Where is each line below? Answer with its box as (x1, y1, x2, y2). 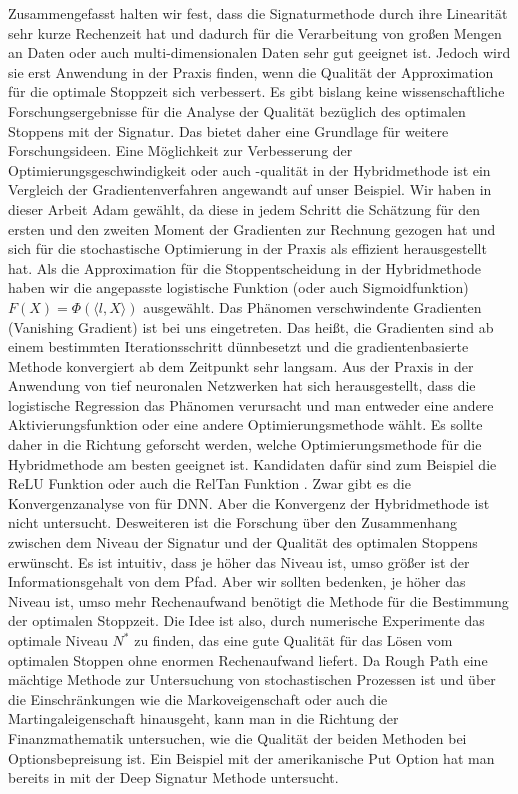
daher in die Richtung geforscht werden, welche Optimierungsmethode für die (8, 434, 482, 455)
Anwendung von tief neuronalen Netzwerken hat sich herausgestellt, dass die (8, 375, 476, 396)
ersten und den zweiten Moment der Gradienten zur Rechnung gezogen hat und (8, 218, 496, 239)
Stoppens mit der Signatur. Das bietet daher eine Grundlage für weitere (8, 120, 449, 141)
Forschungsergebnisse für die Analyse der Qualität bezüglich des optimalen (8, 100, 466, 121)
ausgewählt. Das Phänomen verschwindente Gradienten (143, 296, 482, 317)
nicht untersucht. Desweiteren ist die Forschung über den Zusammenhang (8, 512, 457, 533)
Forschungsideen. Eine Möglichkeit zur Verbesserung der (8, 140, 353, 161)
